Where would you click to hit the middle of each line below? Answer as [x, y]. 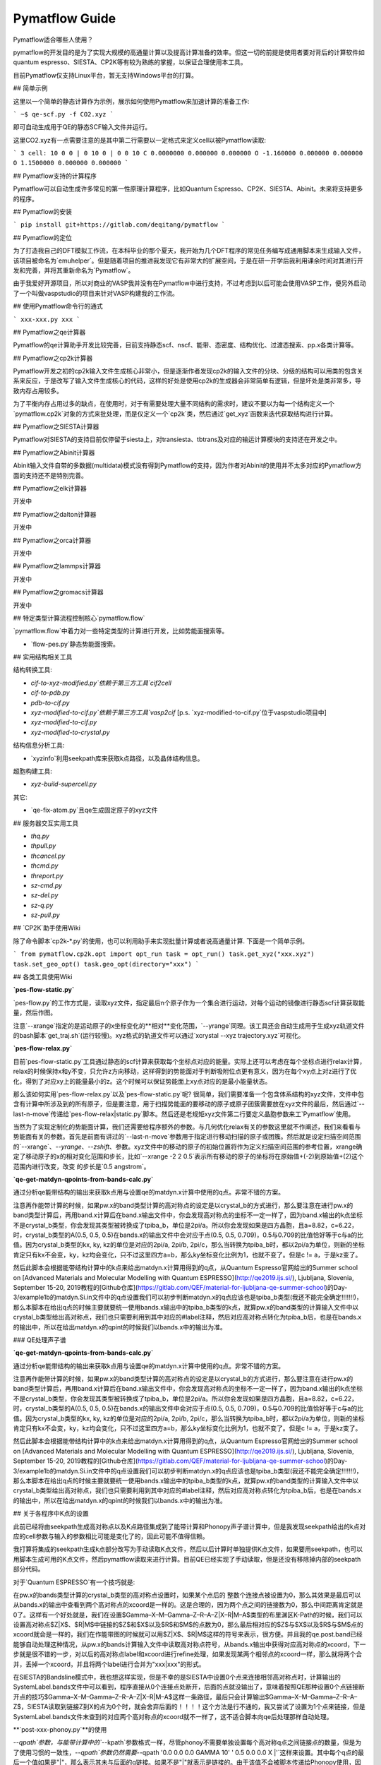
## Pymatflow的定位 [43, 237]
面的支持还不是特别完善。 [50, 475]
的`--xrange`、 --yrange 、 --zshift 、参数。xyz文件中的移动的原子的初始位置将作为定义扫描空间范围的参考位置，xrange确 [188, 1147]
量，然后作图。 [35, 1012]
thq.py [40, 836]
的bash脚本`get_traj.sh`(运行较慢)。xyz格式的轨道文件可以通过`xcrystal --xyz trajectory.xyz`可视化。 [159, 1035]
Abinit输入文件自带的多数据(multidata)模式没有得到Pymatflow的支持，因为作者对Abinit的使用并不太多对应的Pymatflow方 [187, 465]
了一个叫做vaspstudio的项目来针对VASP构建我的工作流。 [96, 293]
